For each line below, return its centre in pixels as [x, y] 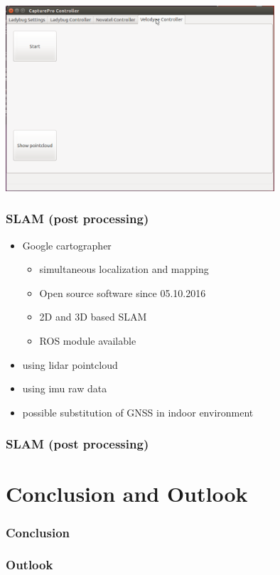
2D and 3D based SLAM [93, 317]
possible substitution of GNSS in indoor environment [138, 412]
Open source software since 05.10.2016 [123, 292]
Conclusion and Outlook [127, 494]
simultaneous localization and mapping [124, 269]
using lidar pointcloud [70, 364]
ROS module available [88, 340]
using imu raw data [65, 388]
